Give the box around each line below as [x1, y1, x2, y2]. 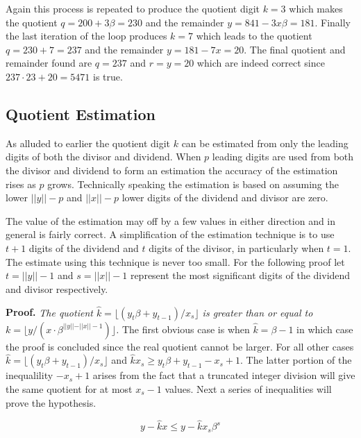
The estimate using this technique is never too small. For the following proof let [6, 254, 345, 269]
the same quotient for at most [6, 381, 133, 396]
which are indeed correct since [196, 56, 325, 70]
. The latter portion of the [240, 353, 352, 367]
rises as [6, 176, 36, 191]
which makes [289, 1, 343, 15]
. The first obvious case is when [115, 321, 250, 336]
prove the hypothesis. [6, 395, 96, 410]
